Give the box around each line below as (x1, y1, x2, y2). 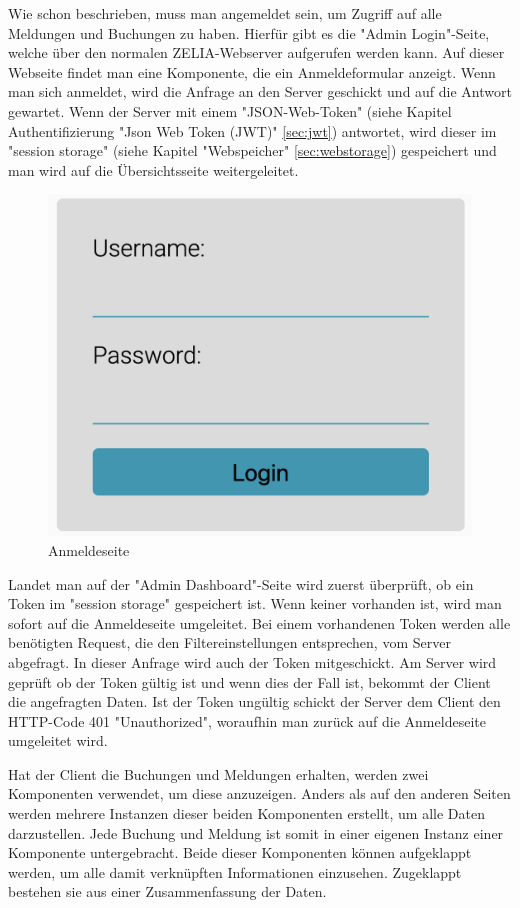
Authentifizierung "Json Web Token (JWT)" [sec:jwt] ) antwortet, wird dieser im (8, 120, 497, 141)
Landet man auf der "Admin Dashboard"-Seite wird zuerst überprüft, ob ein (8, 573, 474, 594)
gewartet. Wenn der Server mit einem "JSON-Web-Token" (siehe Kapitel (8, 100, 452, 121)
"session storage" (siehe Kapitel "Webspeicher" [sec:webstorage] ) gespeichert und (8, 140, 497, 161)
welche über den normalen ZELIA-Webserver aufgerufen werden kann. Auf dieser (8, 42, 505, 63)
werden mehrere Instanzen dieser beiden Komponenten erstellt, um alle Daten (8, 803, 485, 824)
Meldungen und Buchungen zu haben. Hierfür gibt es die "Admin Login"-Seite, (8, 22, 490, 43)
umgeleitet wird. (8, 730, 108, 751)
